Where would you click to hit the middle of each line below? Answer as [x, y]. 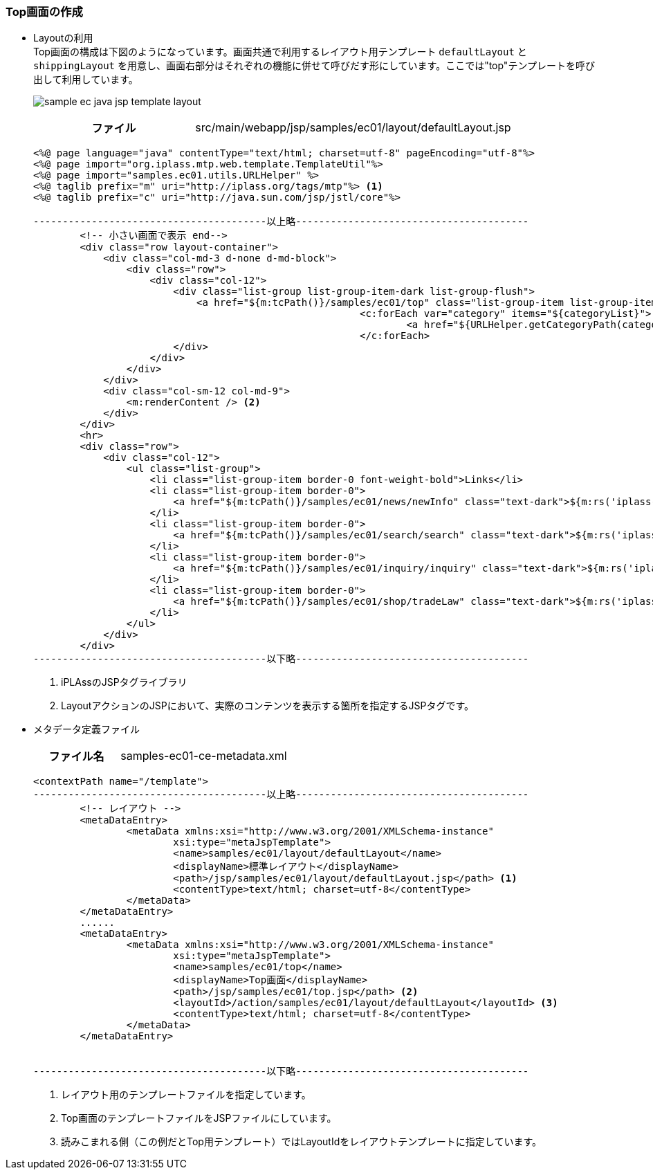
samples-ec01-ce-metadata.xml [204, 756]
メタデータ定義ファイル [86, 729]
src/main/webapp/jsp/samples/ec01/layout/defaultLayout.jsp [353, 128]
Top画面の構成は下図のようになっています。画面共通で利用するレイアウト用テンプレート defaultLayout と [280, 52]
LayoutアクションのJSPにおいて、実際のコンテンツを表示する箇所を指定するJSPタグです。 [268, 706]
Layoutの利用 [63, 38]
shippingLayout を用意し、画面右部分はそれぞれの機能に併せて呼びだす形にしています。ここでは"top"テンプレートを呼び [314, 66]
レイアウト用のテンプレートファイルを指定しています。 [186, 1095]
